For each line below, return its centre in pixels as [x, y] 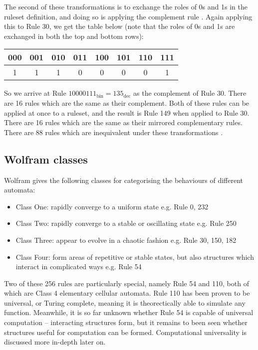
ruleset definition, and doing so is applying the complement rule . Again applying [128, 16]
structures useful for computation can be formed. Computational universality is [125, 332]
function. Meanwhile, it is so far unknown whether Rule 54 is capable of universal [129, 312]
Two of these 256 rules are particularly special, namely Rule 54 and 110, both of [127, 283]
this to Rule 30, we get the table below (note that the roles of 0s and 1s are [120, 26]
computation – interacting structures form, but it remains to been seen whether [126, 322]
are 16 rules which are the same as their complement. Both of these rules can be [127, 102]
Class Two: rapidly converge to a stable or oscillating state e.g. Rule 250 [126, 223]
